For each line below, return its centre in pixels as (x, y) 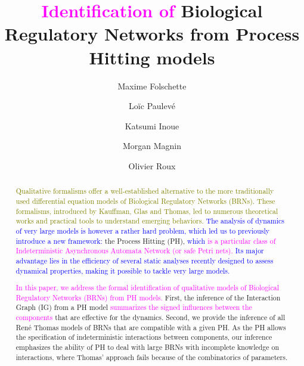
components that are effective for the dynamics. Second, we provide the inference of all (151, 317)
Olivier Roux (152, 165)
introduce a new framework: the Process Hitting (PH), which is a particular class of (146, 241)
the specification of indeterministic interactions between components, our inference (144, 337)
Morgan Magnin (152, 146)
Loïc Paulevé (152, 106)
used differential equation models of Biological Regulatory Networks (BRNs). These (145, 201)
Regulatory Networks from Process (152, 34)
